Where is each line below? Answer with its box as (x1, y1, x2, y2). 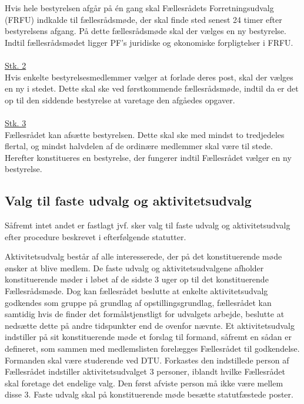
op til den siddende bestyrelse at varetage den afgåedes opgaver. (5, 93, 235, 106)
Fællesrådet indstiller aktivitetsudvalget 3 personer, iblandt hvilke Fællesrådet (5, 365, 286, 378)
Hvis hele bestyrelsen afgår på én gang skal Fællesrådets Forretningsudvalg (5, 2, 274, 14)
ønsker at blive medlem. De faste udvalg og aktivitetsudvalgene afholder (5, 261, 264, 274)
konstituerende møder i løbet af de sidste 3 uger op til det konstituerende (5, 273, 269, 285)
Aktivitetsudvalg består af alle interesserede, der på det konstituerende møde (5, 250, 282, 262)
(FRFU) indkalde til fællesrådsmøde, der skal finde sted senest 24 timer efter (5, 13, 282, 25)
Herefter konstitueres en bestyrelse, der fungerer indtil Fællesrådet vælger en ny (5, 151, 292, 163)
